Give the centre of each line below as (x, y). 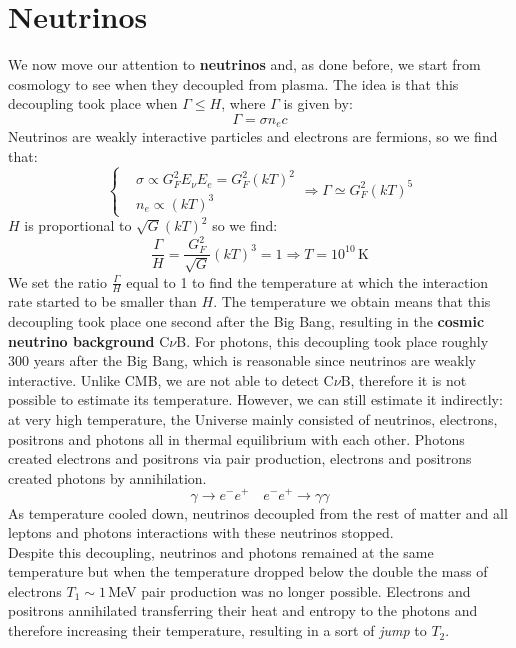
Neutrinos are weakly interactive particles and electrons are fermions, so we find (253, 136)
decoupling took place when (93, 103)
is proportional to (78, 225)
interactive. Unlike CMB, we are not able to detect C (171, 379)
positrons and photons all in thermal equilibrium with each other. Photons (236, 438)
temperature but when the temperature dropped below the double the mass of (248, 571)
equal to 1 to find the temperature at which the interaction (307, 281)
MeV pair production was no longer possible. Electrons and (289, 590)
